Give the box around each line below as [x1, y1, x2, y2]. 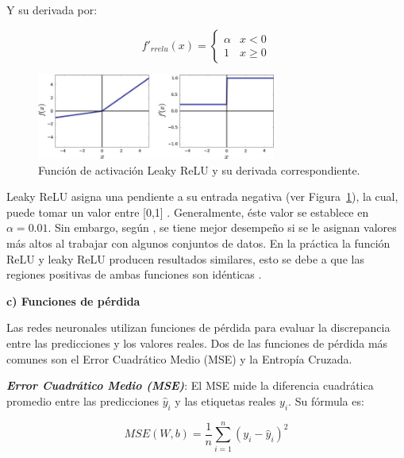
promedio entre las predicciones [6, 392, 159, 409]
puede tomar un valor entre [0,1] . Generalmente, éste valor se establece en [6, 203, 369, 220]
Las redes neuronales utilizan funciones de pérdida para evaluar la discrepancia [6, 319, 391, 336]
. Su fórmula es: [288, 392, 364, 409]
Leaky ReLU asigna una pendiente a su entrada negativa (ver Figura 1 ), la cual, [6, 188, 398, 205]
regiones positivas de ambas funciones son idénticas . [6, 266, 262, 283]
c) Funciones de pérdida [6, 292, 140, 309]
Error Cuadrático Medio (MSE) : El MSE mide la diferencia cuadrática [6, 377, 374, 394]
